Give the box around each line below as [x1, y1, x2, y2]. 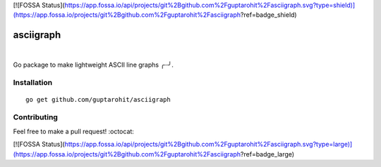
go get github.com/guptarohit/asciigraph [25, 95, 171, 103]
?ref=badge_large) [240, 149, 295, 158]
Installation [13, 78, 53, 88]
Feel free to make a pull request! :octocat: [13, 127, 134, 135]
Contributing [13, 112, 58, 122]
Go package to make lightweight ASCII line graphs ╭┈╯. [13, 60, 174, 69]
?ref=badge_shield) [240, 11, 297, 19]
